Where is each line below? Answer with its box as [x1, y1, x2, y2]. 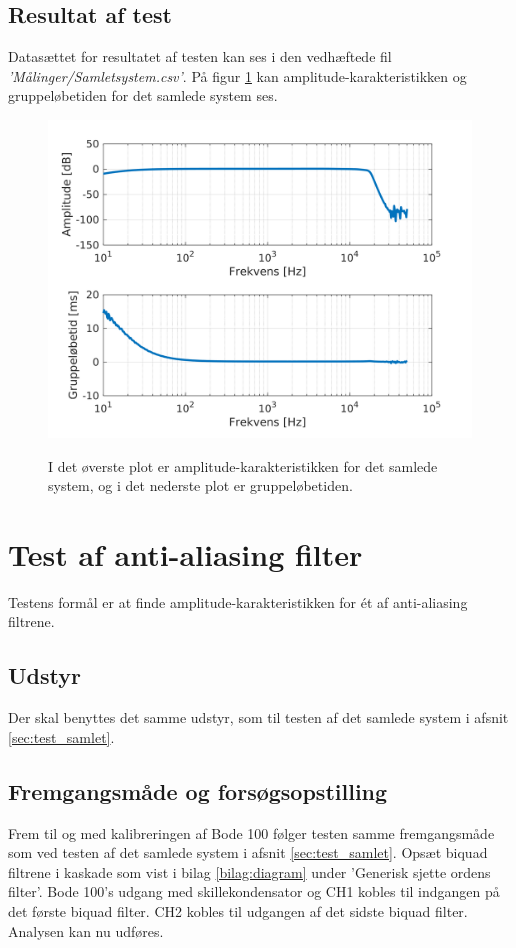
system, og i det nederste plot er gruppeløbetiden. [48, 475, 353, 496]
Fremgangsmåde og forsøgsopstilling [8, 775, 388, 806]
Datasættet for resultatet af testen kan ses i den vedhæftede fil [8, 46, 392, 67]
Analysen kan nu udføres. [8, 920, 164, 941]
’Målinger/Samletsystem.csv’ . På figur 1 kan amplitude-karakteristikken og [8, 65, 467, 86]
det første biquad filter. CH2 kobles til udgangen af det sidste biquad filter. [8, 901, 468, 922]
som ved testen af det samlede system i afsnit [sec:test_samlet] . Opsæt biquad [8, 842, 488, 863]
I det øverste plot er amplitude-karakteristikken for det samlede [48, 455, 438, 476]
